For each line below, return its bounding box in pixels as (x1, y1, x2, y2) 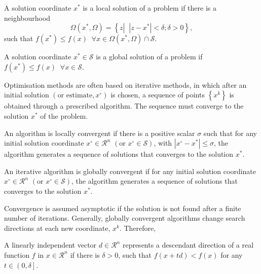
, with (154, 138, 172, 148)
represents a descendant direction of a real (122, 239, 254, 250)
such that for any (203, 127, 257, 138)
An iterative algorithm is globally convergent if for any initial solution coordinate (4, 165, 256, 176)
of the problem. (40, 110, 88, 121)
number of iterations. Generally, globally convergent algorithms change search (4, 213, 245, 223)
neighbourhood (4, 12, 51, 23)
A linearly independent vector (4, 239, 97, 250)
